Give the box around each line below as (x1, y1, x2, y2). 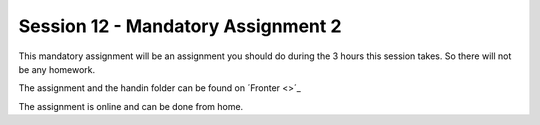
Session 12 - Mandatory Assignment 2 (18, 15, 342, 37)
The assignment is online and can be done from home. (18, 100, 244, 112)
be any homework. (18, 63, 96, 75)
